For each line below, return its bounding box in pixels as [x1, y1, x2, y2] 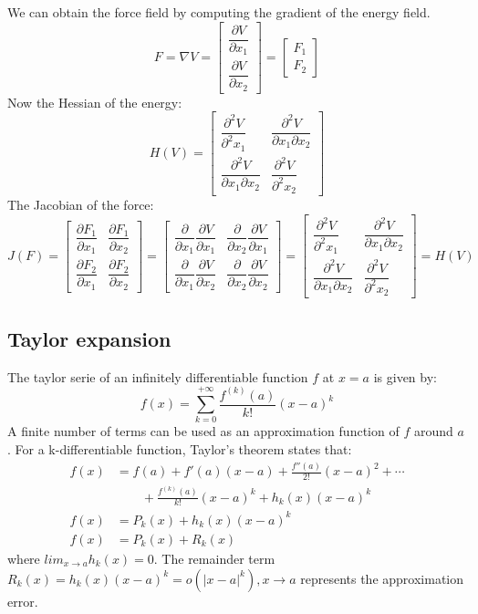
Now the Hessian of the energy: [7, 92, 182, 111]
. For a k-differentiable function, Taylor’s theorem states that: [7, 440, 352, 459]
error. [7, 591, 38, 610]
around [413, 421, 453, 441]
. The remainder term [153, 549, 275, 567]
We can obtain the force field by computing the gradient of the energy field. [7, 3, 431, 21]
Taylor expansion [7, 324, 171, 352]
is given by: [373, 367, 437, 386]
